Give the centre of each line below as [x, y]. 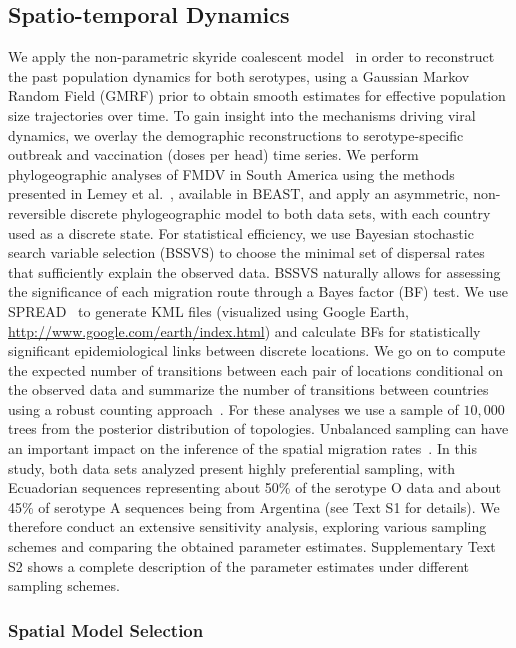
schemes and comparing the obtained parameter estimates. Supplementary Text [252, 546]
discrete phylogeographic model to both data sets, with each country [280, 212]
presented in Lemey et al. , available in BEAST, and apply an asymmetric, [238, 193]
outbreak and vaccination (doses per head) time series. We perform [213, 154]
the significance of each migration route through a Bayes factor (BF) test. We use [258, 291]
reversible [37, 212]
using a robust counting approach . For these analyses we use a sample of [233, 408]
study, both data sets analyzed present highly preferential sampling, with [231, 467]
